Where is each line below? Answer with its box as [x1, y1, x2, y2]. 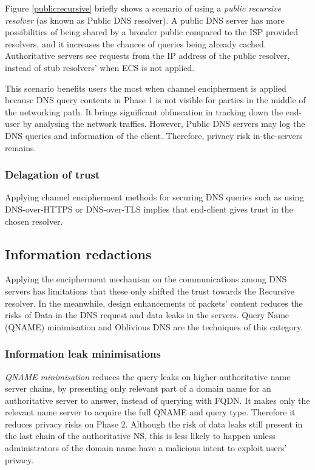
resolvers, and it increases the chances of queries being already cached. [5, 37, 266, 50]
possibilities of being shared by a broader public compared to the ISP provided [5, 26, 298, 38]
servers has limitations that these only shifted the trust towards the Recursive [5, 284, 295, 297]
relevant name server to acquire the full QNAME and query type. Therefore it [5, 406, 296, 418]
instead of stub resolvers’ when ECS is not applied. [5, 61, 195, 73]
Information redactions [5, 244, 152, 263]
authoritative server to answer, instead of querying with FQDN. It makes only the [5, 393, 310, 406]
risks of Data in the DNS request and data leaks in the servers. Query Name [5, 308, 290, 321]
